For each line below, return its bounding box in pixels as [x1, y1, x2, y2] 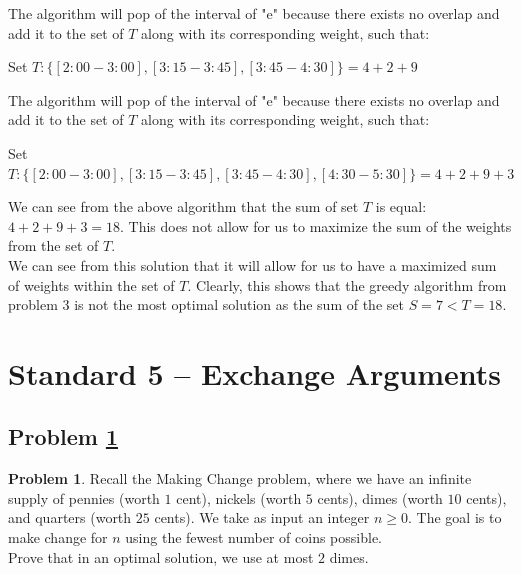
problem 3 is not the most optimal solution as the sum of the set [8, 294, 404, 315]
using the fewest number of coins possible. [125, 527, 383, 548]
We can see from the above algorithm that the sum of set [8, 196, 359, 217]
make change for [8, 527, 108, 548]
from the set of [8, 235, 99, 256]
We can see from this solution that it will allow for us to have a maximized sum [8, 254, 497, 275]
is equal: [375, 196, 427, 217]
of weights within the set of [8, 274, 175, 295]
